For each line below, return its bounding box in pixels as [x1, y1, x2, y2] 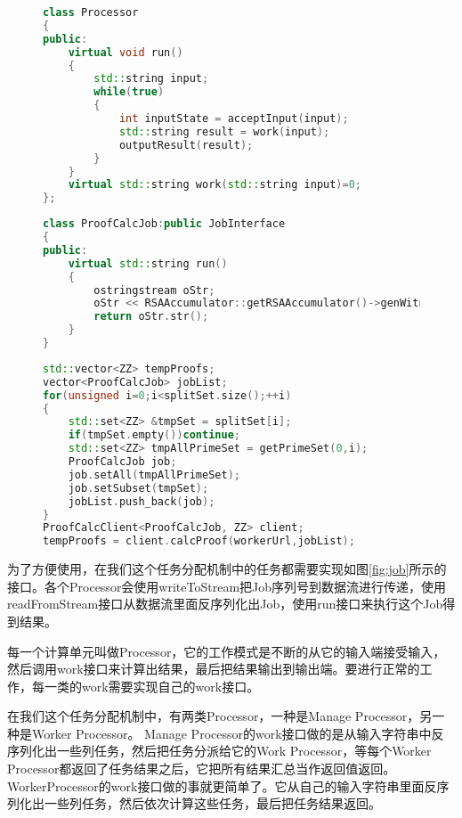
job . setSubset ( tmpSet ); [68, 481, 209, 495]
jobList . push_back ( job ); [68, 495, 215, 508]
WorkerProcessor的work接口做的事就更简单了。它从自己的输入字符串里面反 [7, 776, 437, 795]
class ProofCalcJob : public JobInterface [43, 217, 286, 231]
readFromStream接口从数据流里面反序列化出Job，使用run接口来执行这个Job [7, 594, 443, 613]
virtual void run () [68, 45, 183, 59]
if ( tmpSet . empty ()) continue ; [68, 429, 240, 442]
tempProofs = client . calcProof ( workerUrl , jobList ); [43, 535, 355, 548]
